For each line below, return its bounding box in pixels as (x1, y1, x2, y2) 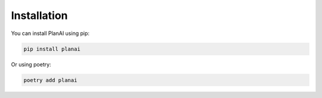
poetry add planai (23, 77, 78, 83)
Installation (11, 9, 68, 22)
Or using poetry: (11, 61, 51, 68)
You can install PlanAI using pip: (11, 30, 89, 37)
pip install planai (23, 45, 80, 52)
